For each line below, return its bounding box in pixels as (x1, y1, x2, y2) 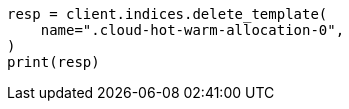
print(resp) (7, 54, 100, 70)
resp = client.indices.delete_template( (7, 6, 328, 22)
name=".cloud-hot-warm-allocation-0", (40, 22, 345, 38)
